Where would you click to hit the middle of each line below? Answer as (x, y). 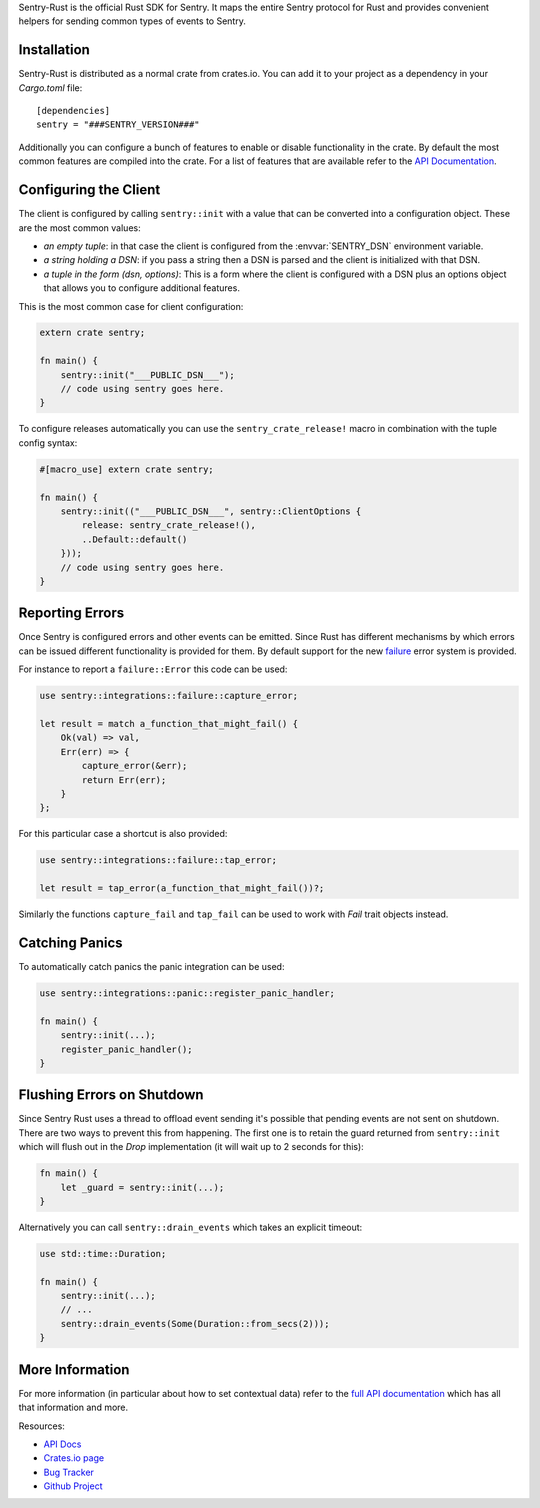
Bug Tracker (69, 1472)
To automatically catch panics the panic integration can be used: (151, 966)
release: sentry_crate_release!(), (169, 525)
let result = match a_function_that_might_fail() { (169, 723)
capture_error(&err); (134, 766)
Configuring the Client (89, 190)
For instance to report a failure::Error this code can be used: (153, 669)
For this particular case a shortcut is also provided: (123, 834)
